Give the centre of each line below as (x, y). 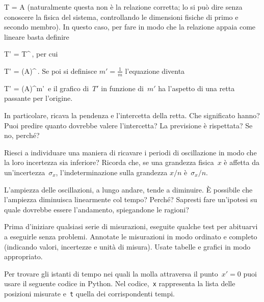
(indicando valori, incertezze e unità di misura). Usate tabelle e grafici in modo (127, 246)
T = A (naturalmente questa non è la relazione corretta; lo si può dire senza (123, 7)
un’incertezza (25, 172)
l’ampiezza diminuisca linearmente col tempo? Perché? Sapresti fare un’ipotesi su (131, 199)
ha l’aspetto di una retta (196, 88)
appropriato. (23, 256)
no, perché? (22, 135)
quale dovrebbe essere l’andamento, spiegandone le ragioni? (97, 209)
